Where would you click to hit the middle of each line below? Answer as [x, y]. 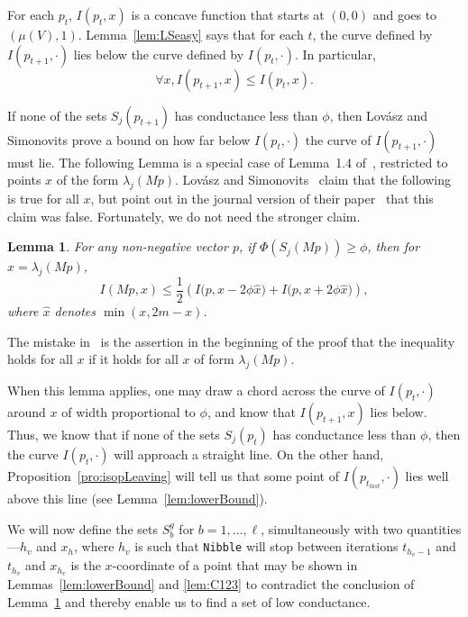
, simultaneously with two [332, 528]
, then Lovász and [379, 115]
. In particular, [335, 54]
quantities [434, 528]
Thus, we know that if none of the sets [114, 435]
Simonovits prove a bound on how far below [129, 139]
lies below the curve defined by [159, 54]
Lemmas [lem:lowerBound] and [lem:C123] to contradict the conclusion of [211, 583]
